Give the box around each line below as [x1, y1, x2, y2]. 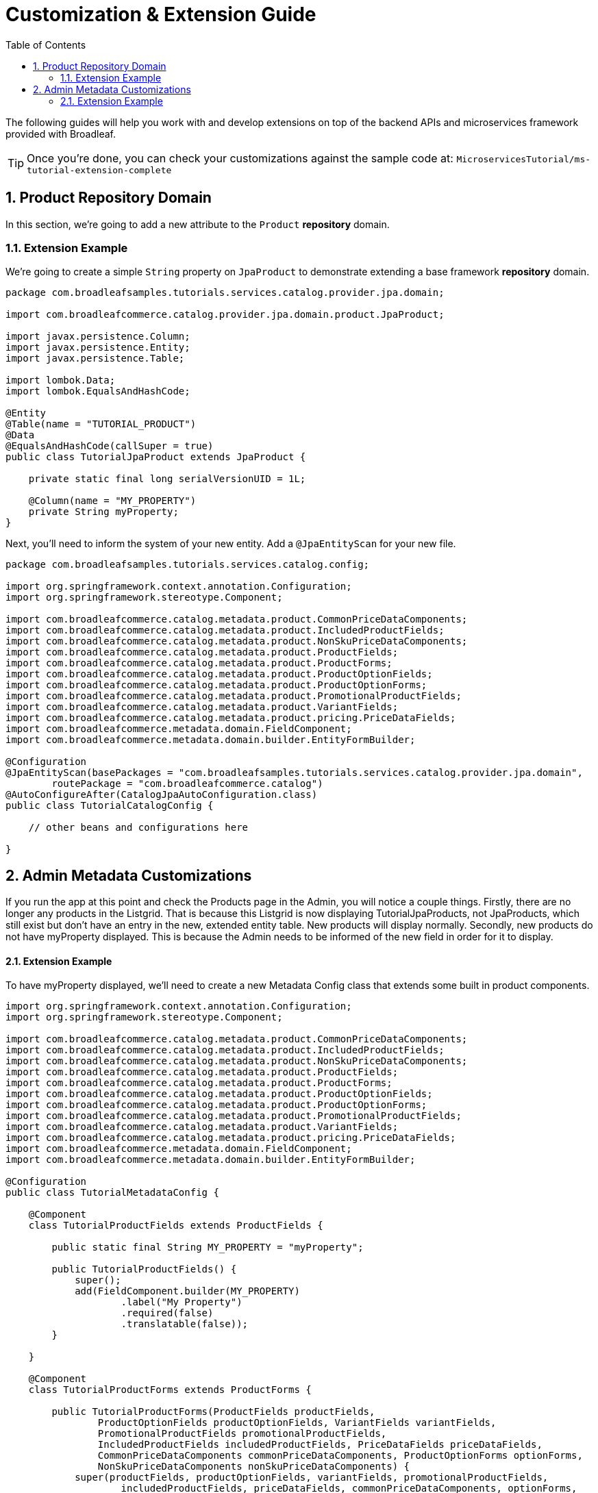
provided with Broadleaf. [5, 127, 116, 140]
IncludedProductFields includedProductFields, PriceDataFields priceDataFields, [97, 1439, 543, 1451]
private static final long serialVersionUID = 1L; [28, 473, 306, 485]
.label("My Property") [121, 1296, 242, 1308]
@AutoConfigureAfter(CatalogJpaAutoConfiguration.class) [5, 789, 318, 801]
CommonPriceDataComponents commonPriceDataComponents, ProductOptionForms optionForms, [97, 1450, 583, 1461]
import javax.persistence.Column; [5, 331, 190, 342]
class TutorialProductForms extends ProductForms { [28, 1384, 312, 1396]
